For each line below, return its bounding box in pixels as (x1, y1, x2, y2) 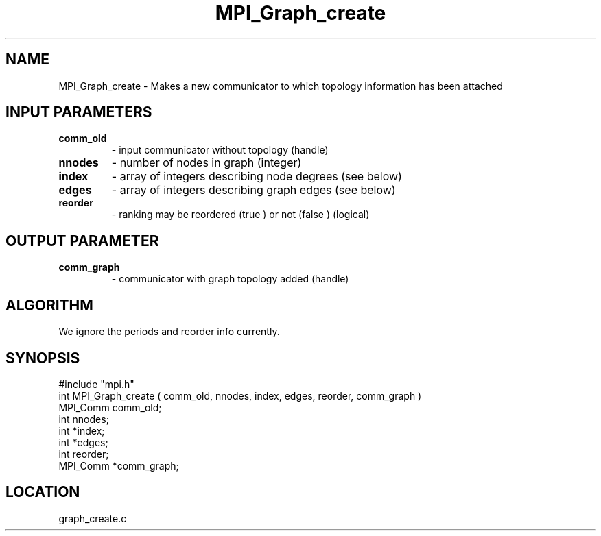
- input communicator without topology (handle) (111, 144, 329, 156)
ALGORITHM (5, 296, 93, 314)
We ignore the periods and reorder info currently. (58, 326, 280, 338)
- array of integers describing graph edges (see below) (111, 183, 396, 197)
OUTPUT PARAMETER (5, 232, 159, 249)
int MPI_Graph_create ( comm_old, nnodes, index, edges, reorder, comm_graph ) (58, 389, 422, 402)
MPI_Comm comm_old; (58, 401, 162, 413)
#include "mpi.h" (58, 378, 134, 390)
